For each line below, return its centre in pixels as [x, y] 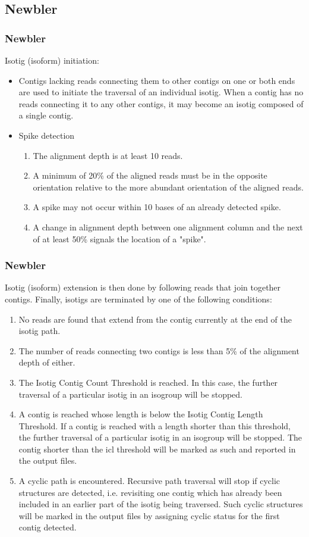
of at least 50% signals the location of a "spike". [119, 238]
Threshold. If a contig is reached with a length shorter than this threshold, [154, 425]
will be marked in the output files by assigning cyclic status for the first [149, 515]
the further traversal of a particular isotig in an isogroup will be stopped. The [160, 437]
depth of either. [47, 362]
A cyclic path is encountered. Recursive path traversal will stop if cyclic [149, 481]
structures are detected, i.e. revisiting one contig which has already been [150, 492]
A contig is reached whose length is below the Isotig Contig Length [141, 414]
